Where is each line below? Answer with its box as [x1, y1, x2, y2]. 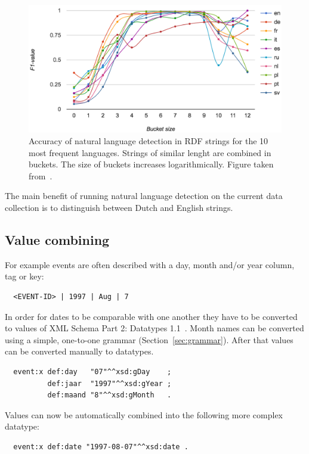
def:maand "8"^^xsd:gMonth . [47, 391, 172, 400]
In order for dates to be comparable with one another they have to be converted [5, 310, 298, 322]
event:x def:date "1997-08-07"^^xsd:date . [13, 442, 189, 451]
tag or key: [5, 270, 44, 282]
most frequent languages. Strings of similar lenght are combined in [29, 146, 271, 158]
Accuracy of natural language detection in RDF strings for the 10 [29, 135, 268, 147]
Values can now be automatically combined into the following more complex [5, 408, 283, 421]
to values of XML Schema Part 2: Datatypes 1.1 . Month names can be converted [5, 322, 304, 334]
